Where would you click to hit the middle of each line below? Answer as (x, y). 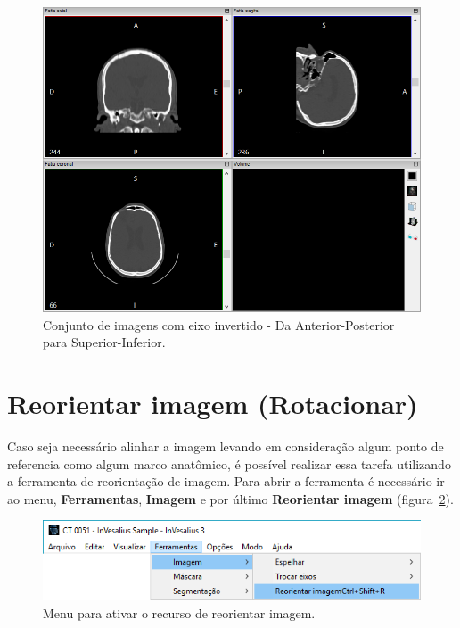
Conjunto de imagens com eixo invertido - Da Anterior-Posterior (219, 324)
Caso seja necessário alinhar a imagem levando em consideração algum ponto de (226, 446)
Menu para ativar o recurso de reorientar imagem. (179, 612)
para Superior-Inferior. (104, 342)
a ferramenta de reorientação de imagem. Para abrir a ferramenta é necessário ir (226, 481)
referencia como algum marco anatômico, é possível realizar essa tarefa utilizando (229, 463)
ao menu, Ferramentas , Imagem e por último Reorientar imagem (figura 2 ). (230, 498)
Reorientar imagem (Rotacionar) (213, 404)
